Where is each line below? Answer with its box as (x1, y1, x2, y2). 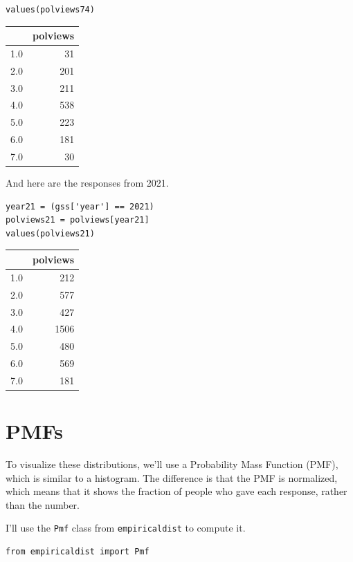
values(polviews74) (6, 5, 95, 15)
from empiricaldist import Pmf (6, 547, 150, 557)
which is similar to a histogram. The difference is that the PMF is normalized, (6, 470, 338, 485)
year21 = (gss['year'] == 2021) (6, 201, 154, 212)
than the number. (6, 497, 80, 512)
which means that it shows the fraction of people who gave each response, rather (6, 484, 347, 498)
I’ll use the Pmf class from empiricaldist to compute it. (6, 521, 246, 535)
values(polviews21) (6, 228, 95, 238)
